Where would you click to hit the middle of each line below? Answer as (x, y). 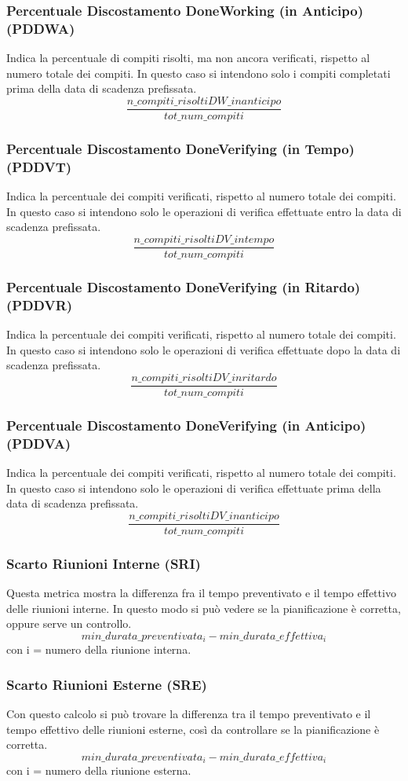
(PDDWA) (41, 28)
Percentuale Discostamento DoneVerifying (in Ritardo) (184, 286)
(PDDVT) (39, 166)
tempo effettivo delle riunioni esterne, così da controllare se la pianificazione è (193, 729)
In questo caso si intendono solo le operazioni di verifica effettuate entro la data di (204, 211)
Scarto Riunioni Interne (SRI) (104, 563)
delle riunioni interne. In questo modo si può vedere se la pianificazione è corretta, (204, 608)
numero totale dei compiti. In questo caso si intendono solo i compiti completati (199, 73)
